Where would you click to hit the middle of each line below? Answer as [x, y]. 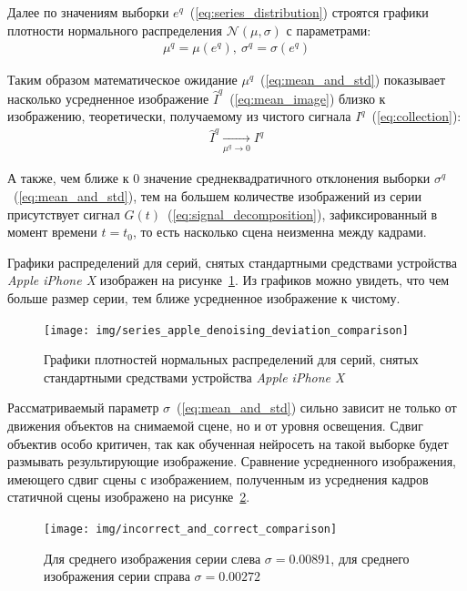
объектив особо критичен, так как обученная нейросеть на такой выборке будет [228, 443]
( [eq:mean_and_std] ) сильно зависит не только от [317, 408]
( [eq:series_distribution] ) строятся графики [309, 12]
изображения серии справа [117, 576]
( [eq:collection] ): [416, 116]
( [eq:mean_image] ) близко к [308, 98]
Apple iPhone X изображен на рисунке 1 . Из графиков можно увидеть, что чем [228, 280]
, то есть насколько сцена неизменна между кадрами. [279, 232]
